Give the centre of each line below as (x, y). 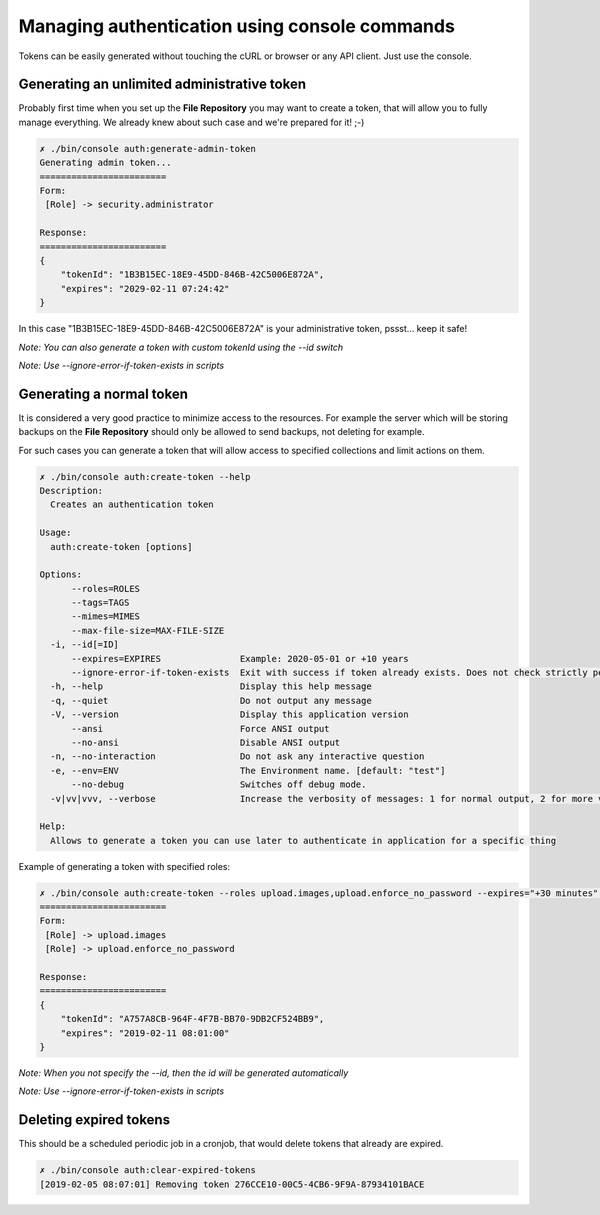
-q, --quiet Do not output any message (211, 700)
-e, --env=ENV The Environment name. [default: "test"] (248, 770)
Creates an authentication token (132, 504)
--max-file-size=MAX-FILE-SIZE (148, 630)
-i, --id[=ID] (85, 644)
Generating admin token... (105, 163)
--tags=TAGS (100, 603)
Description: (71, 490)
